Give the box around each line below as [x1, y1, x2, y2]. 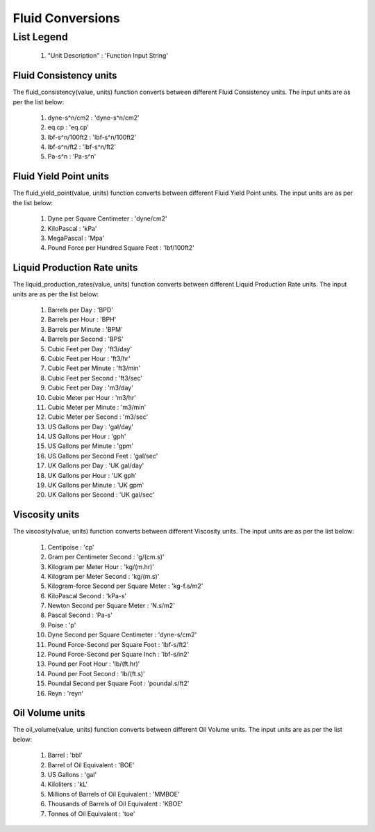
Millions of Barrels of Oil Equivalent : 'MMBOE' [47, 790, 180, 798]
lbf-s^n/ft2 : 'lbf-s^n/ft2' [47, 143, 116, 151]
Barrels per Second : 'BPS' [47, 335, 124, 344]
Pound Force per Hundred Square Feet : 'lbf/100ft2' [47, 243, 194, 252]
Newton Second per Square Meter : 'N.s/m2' [47, 602, 175, 610]
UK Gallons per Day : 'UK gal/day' [47, 461, 144, 470]
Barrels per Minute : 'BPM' [47, 325, 123, 333]
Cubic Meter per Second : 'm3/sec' [47, 413, 149, 421]
